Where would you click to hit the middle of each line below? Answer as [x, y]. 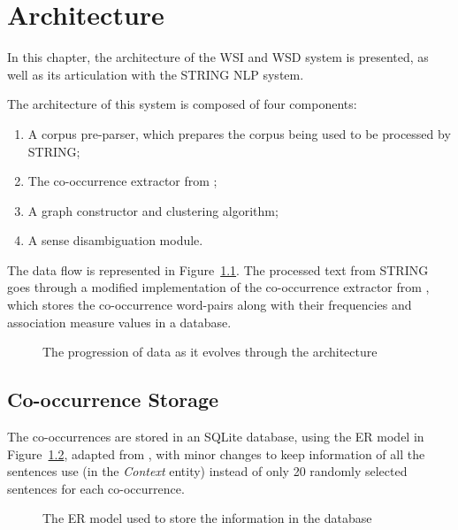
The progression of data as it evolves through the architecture [210, 352]
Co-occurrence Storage [113, 399]
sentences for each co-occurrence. [96, 488]
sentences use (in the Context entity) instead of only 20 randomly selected [207, 471]
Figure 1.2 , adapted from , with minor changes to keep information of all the [216, 453]
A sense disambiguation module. [115, 240]
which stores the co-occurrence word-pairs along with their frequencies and [210, 305]
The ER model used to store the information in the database [207, 518]
